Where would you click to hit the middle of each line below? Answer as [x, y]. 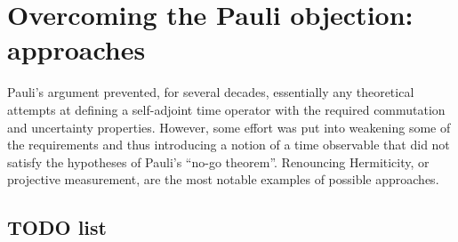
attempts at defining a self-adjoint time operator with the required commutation [226, 109]
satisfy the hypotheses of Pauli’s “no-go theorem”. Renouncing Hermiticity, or [218, 161]
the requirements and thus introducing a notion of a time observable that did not [229, 145]
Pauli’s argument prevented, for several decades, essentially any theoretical [211, 92]
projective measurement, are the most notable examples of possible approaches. [223, 179]
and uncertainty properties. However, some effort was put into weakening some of [229, 127]
